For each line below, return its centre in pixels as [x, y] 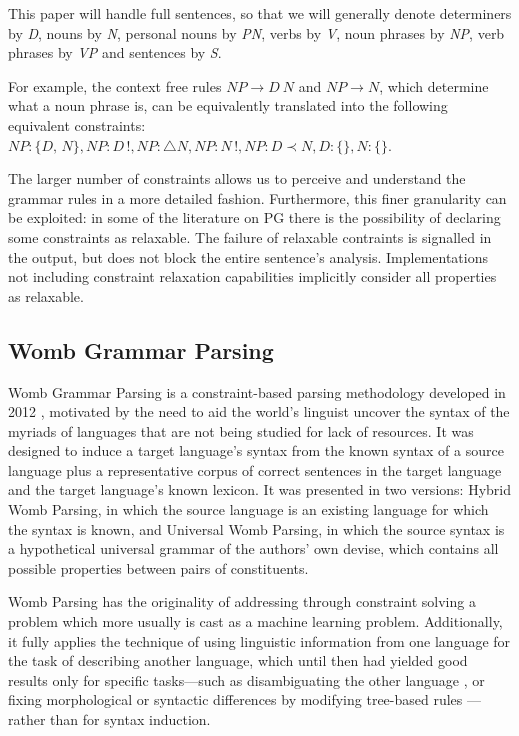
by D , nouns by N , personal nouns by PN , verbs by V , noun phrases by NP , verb [256, 32]
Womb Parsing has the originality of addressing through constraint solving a [242, 601]
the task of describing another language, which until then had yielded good [238, 660]
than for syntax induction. [130, 719]
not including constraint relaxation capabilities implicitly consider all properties [252, 276]
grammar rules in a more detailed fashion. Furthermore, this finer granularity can [257, 197]
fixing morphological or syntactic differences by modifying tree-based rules [235, 699]
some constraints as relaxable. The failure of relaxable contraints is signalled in [250, 236]
